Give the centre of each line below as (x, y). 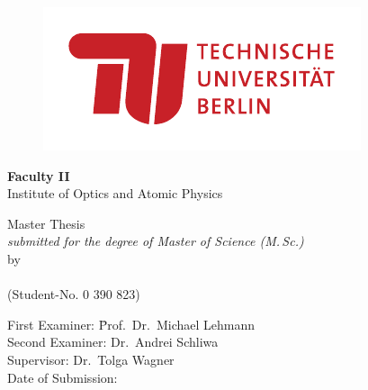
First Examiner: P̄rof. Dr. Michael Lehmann (131, 324)
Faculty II (39, 175)
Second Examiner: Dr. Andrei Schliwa (113, 342)
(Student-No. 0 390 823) (74, 294)
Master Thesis (46, 223)
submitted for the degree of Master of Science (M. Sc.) (156, 241)
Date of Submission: (63, 377)
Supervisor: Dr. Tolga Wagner (91, 359)
